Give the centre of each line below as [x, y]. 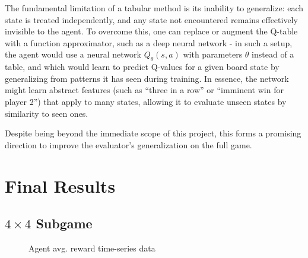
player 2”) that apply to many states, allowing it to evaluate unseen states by [146, 101]
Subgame [64, 223]
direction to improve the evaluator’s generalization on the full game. [128, 144]
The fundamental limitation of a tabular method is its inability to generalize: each [154, 8]
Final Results [60, 185]
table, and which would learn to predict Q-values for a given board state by [142, 67]
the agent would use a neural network [73, 54]
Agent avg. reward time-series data [92, 248]
